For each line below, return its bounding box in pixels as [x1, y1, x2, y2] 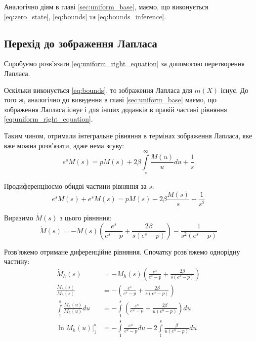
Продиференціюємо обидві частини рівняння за [4, 181, 147, 191]
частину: [4, 256, 30, 266]
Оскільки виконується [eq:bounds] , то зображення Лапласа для [4, 85, 192, 95]
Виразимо [4, 212, 33, 222]
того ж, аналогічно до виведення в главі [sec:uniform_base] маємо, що [4, 94, 216, 105]
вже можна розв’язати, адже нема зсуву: [4, 140, 124, 150]
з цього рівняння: [59, 212, 112, 222]
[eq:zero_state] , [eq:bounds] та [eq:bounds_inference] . [4, 11, 166, 21]
